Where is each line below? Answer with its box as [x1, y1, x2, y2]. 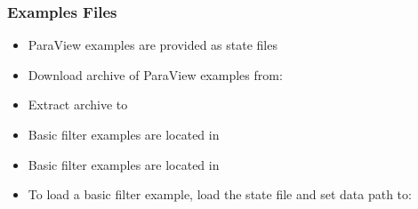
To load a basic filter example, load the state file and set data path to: [28, 185, 412, 204]
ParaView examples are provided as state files [28, 36, 277, 54]
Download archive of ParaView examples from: [28, 65, 283, 84]
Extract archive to [28, 95, 128, 114]
